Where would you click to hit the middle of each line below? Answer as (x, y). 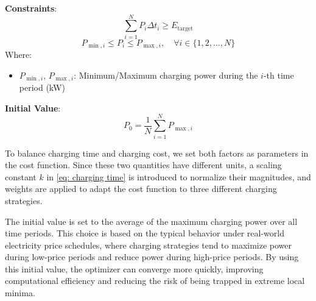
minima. (20, 293)
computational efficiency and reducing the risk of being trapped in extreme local (155, 281)
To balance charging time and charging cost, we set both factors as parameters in (157, 153)
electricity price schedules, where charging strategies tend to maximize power (149, 245)
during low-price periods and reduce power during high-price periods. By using (152, 257)
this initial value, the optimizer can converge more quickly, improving (134, 268)
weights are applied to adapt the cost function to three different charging (141, 189)
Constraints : (31, 8)
